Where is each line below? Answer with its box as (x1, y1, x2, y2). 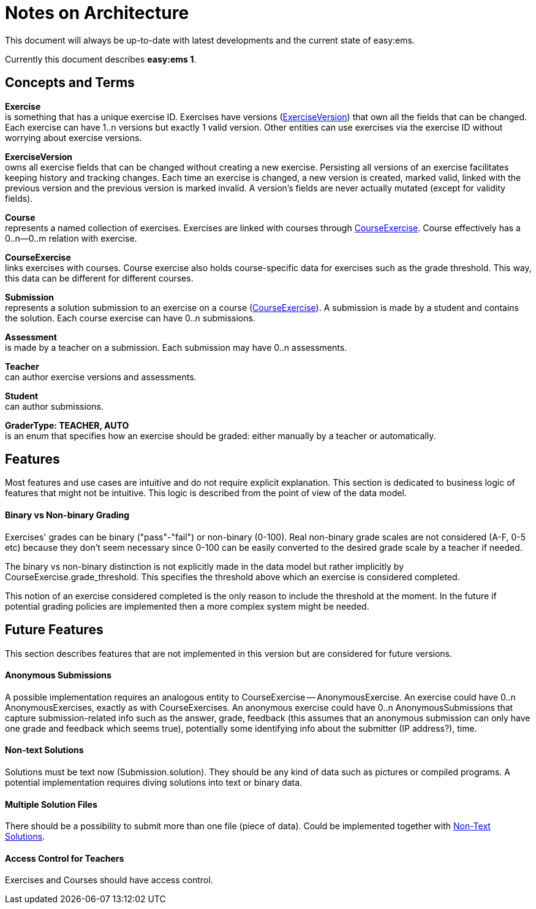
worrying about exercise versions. (5, 132, 142, 143)
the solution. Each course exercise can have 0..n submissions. (5, 312, 255, 323)
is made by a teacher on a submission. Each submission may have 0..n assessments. (5, 342, 347, 353)
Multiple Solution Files (5, 799, 97, 810)
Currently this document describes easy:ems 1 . (5, 53, 197, 64)
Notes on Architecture (5, 2, 189, 23)
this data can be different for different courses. (5, 272, 194, 283)
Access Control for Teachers (5, 853, 124, 864)
